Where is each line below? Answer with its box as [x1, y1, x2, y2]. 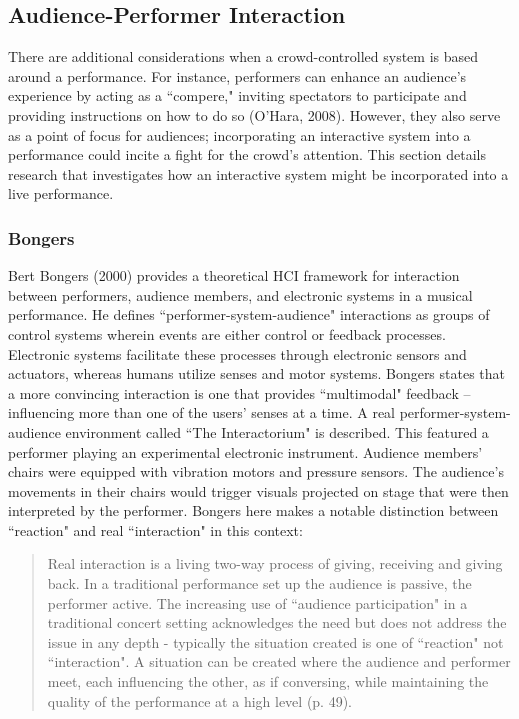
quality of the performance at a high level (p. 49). [47, 690, 353, 711]
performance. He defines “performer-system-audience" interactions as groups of [8, 304, 490, 325]
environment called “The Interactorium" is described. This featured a [65, 421, 489, 442]
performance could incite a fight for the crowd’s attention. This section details [8, 144, 487, 165]
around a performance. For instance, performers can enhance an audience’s [8, 65, 467, 86]
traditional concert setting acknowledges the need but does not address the [47, 612, 507, 633]
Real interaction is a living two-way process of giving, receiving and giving [47, 553, 503, 574]
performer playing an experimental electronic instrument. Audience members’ [8, 441, 483, 462]
